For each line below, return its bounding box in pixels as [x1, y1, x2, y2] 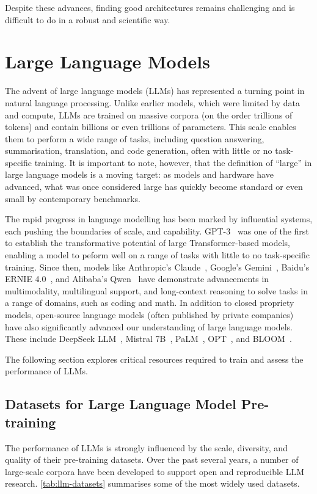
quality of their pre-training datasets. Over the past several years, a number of [5, 453, 299, 466]
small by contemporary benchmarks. [5, 192, 140, 205]
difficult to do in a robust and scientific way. [5, 13, 170, 26]
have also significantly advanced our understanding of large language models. [5, 320, 293, 333]
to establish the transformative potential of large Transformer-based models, [5, 236, 290, 249]
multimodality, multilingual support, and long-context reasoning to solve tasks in [5, 284, 308, 297]
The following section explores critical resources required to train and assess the [5, 352, 304, 365]
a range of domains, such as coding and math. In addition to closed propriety [5, 296, 294, 309]
